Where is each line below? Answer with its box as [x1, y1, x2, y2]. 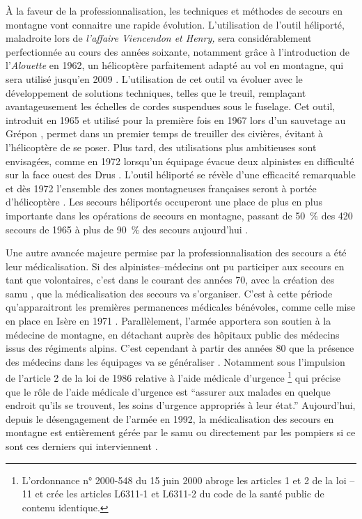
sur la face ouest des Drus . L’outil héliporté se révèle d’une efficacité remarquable [6, 167, 356, 182]
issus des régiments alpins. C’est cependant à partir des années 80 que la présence [6, 341, 354, 355]
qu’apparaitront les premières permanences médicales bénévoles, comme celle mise [6, 300, 356, 314]
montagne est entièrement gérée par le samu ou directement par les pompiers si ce [6, 425, 356, 440]
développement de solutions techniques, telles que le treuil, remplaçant [6, 85, 306, 100]
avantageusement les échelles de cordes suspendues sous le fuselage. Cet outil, [6, 99, 336, 114]
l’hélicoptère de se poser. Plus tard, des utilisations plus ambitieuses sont [6, 139, 317, 154]
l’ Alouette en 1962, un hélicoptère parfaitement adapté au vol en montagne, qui [6, 58, 344, 72]
